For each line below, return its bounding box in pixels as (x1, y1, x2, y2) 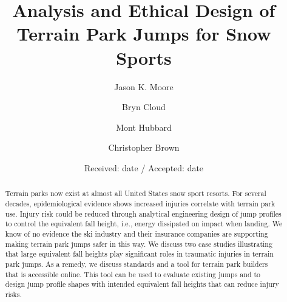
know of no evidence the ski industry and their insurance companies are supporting (5, 228, 268, 238)
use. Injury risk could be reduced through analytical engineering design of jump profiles (5, 208, 282, 218)
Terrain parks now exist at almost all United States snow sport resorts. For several (5, 188, 266, 199)
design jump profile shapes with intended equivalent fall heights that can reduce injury (5, 279, 279, 289)
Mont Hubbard (116, 120, 172, 133)
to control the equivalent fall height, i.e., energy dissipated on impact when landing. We (5, 218, 283, 229)
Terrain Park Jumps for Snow (16, 21, 271, 46)
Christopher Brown (108, 141, 180, 154)
